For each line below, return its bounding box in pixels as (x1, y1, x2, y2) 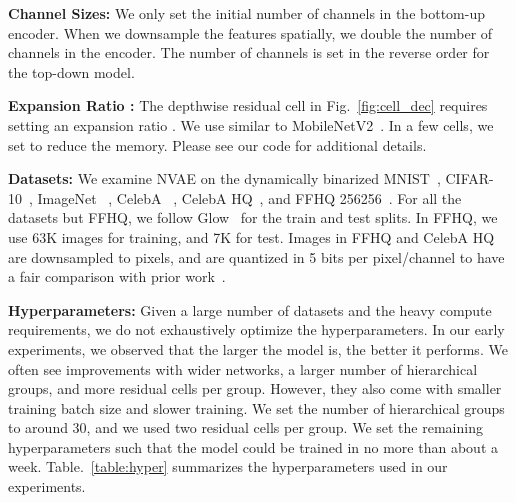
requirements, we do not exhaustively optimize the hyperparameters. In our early (8, 319, 505, 340)
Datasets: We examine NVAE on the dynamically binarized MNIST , (8, 168, 441, 189)
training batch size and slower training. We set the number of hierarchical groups (8, 397, 505, 418)
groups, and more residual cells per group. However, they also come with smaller (8, 378, 502, 399)
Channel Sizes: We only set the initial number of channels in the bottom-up (8, 3, 485, 23)
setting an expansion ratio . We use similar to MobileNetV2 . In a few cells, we (8, 114, 494, 135)
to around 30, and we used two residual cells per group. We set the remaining (8, 417, 483, 438)
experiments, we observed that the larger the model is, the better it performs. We (8, 338, 508, 359)
